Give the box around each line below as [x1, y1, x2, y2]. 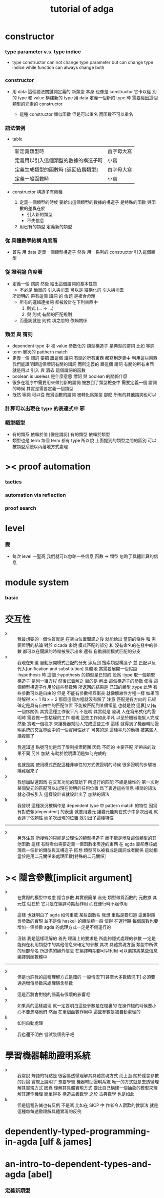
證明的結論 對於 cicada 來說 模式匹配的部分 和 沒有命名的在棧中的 [21, 642, 154, 648]
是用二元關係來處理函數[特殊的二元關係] [25, 853, 106, 859]
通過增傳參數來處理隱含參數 [17, 980, 73, 986]
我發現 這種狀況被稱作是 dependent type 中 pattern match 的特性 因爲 [17, 803, 158, 808]
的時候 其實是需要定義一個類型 [12, 385, 74, 392]
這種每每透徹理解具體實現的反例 [17, 1108, 82, 1114]
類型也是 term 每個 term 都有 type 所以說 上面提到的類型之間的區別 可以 [12, 437, 157, 443]
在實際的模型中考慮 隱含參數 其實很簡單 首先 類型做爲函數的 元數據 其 [17, 894, 157, 900]
